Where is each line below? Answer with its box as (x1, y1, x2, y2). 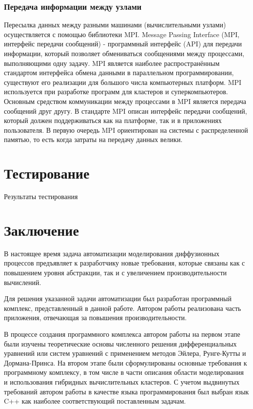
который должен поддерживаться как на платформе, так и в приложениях (4, 115, 222, 125)
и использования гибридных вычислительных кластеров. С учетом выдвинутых (4, 376, 240, 387)
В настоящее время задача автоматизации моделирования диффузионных (4, 248, 220, 258)
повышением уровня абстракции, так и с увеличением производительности (4, 267, 227, 277)
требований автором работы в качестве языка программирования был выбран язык (4, 386, 249, 396)
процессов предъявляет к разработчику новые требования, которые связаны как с (4, 258, 245, 268)
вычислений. (4, 277, 41, 287)
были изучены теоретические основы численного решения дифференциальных (4, 338, 237, 348)
